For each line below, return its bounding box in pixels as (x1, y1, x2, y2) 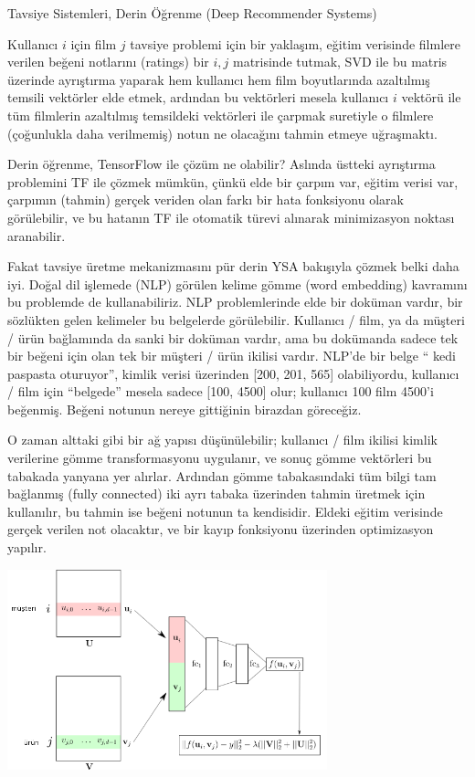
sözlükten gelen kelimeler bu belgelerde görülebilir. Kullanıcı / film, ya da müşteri (7, 310, 465, 329)
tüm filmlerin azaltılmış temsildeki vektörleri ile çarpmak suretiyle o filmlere (7, 105, 434, 124)
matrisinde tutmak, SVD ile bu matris (232, 52, 448, 71)
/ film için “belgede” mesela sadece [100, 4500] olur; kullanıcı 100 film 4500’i (7, 382, 434, 401)
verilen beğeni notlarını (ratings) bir (7, 52, 209, 71)
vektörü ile (401, 88, 461, 107)
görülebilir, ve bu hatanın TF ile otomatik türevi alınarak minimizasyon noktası (7, 207, 455, 226)
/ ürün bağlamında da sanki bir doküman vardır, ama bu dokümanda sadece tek (7, 328, 459, 347)
